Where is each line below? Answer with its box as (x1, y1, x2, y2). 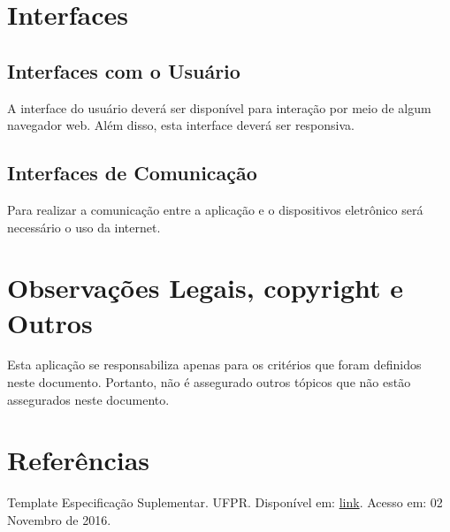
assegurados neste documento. (7, 390, 170, 408)
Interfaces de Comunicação (7, 159, 257, 186)
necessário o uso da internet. (7, 217, 161, 236)
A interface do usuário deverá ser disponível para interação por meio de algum (7, 98, 431, 117)
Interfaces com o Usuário (7, 57, 240, 84)
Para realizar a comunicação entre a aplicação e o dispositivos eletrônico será (7, 200, 423, 218)
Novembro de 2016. (7, 510, 111, 528)
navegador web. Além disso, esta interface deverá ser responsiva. (7, 116, 355, 134)
